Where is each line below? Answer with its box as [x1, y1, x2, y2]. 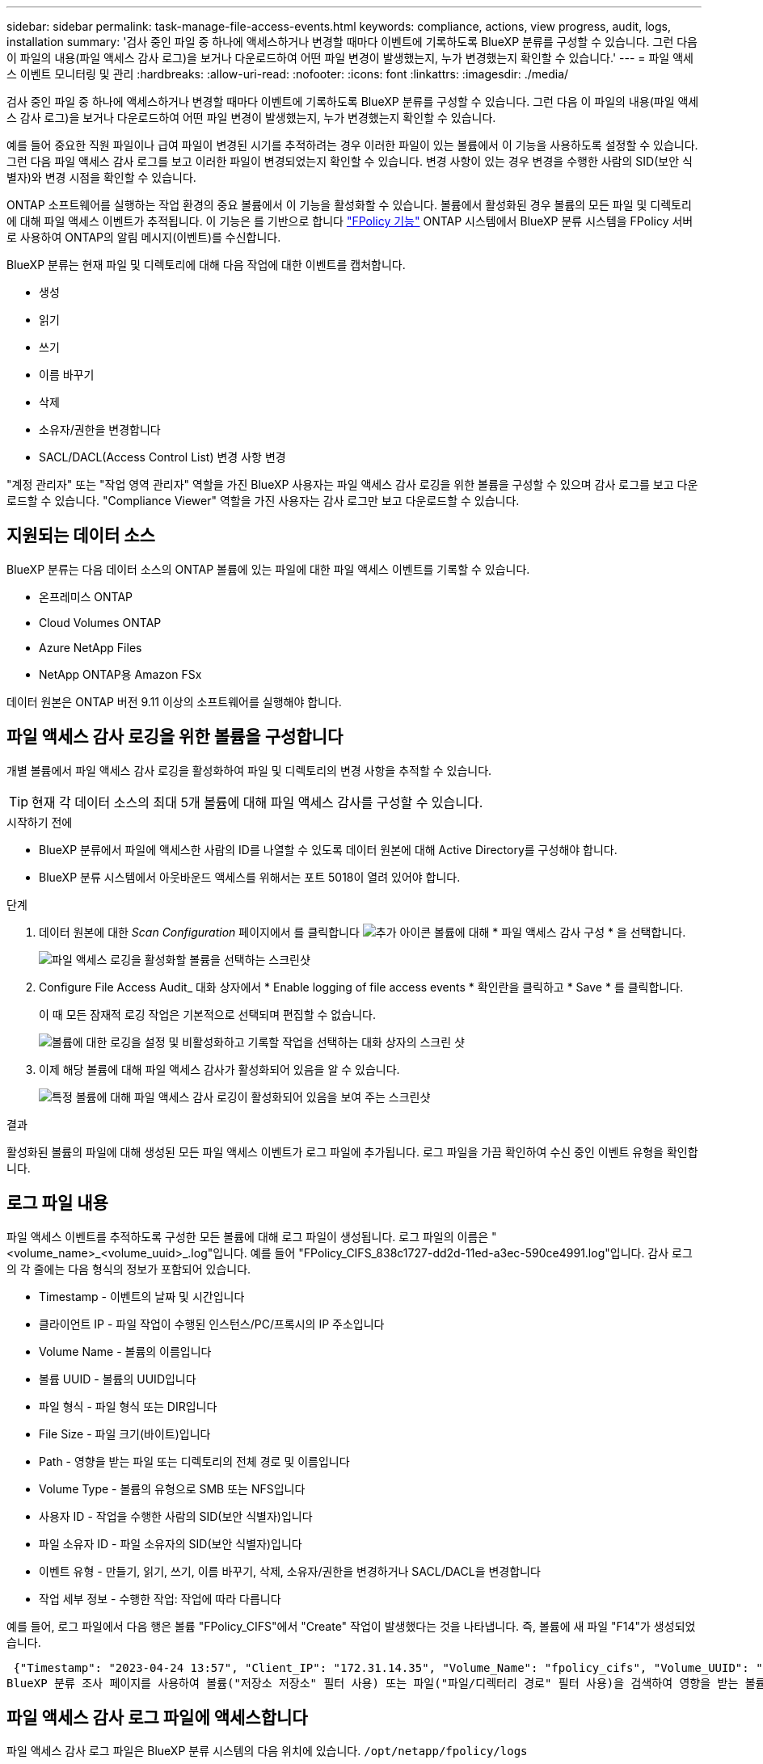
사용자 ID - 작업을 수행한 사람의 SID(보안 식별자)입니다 [39, 1509, 313, 1523]
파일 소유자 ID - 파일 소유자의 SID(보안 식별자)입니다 [39, 1536, 302, 1551]
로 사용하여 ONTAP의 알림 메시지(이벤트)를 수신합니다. [6, 230, 281, 244]
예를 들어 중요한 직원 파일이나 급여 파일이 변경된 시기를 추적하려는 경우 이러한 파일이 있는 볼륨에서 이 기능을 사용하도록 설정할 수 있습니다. [6, 138, 698, 152]
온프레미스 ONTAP [39, 589, 133, 604]
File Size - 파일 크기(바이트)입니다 [39, 1426, 211, 1441]
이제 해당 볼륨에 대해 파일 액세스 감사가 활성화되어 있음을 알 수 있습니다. [39, 1062, 400, 1076]
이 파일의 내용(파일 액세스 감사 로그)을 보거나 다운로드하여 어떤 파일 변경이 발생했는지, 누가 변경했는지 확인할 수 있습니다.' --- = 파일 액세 [6, 51, 693, 65]
